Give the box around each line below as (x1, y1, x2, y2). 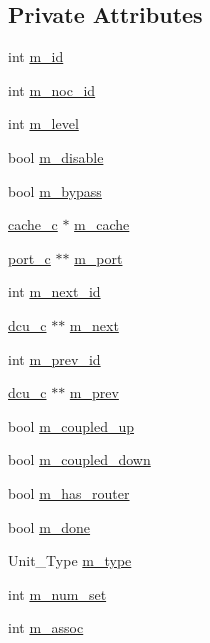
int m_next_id (8, 281, 101, 302)
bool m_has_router (8, 482, 130, 503)
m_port (74, 247, 123, 268)
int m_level (8, 113, 79, 134)
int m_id (8, 46, 64, 67)
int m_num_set (8, 583, 107, 604)
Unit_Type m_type (8, 550, 132, 571)
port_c (8, 247, 51, 268)
